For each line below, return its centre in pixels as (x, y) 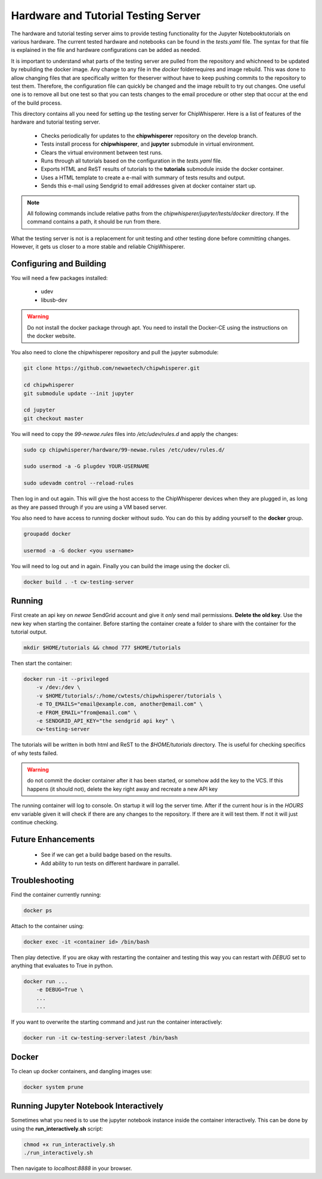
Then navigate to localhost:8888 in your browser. (72, 1168)
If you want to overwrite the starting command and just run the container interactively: (117, 1022)
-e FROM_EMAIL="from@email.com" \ (86, 713)
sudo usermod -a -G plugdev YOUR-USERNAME (86, 466)
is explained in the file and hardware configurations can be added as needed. (106, 50)
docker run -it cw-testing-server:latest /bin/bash (101, 1038)
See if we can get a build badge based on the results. (106, 855)
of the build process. (36, 103)
